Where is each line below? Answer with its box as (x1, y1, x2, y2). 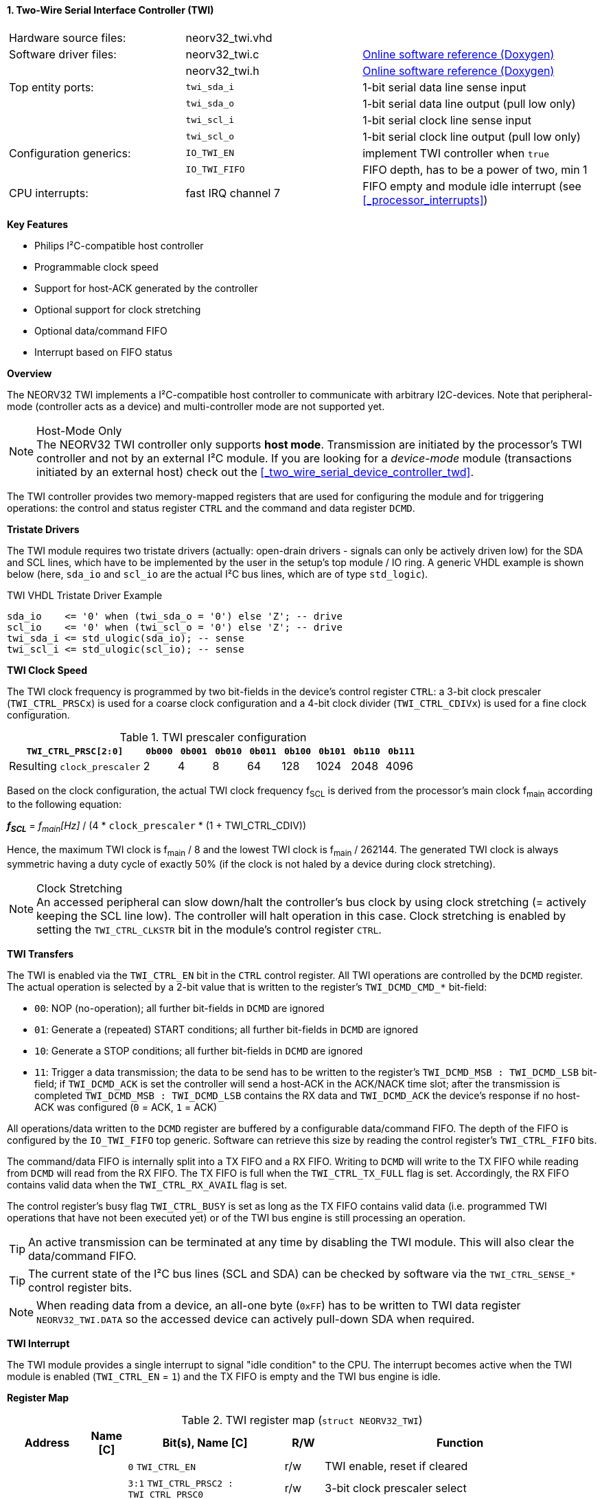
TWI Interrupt (7, 1338, 70, 1349)
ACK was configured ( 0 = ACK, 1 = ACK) (34, 1101, 218, 1113)
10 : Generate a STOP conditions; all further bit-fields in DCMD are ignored (34, 1045, 363, 1057)
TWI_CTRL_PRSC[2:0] (26, 745, 124, 756)
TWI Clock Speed (7, 664, 88, 676)
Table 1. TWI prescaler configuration (119, 730, 307, 744)
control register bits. (28, 1281, 132, 1294)
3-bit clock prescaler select (325, 1480, 467, 1495)
